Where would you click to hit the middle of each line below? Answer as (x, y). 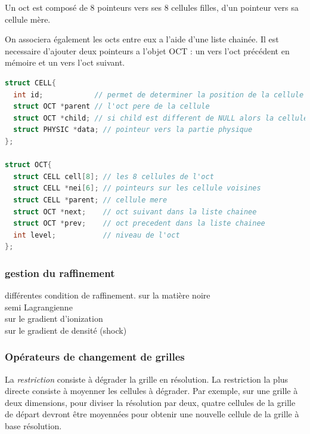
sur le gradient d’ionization (54, 318)
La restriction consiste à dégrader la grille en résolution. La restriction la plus (147, 379)
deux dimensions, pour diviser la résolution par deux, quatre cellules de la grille (150, 402)
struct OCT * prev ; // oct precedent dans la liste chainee (139, 224)
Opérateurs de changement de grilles (95, 357)
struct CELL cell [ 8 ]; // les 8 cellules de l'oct (114, 176)
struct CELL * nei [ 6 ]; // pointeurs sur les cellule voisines (137, 188)
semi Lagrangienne (39, 307)
